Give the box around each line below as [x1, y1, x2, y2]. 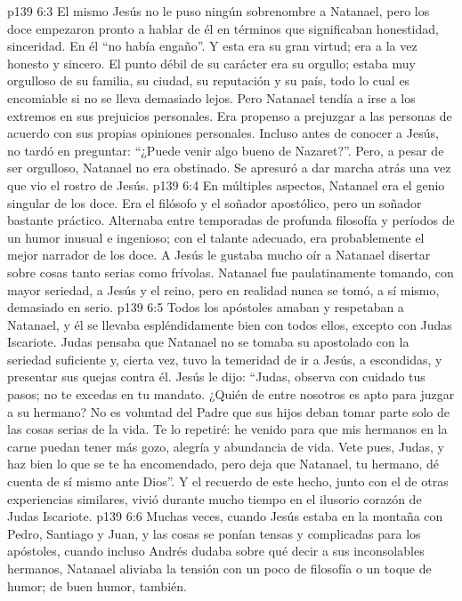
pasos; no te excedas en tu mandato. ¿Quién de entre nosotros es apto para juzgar [7, 385, 455, 404]
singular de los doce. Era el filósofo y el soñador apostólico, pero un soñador [7, 193, 422, 212]
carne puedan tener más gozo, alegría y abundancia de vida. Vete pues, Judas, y [7, 437, 444, 455]
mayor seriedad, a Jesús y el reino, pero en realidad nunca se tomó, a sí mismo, [7, 280, 440, 299]
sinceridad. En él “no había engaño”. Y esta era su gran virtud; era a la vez [7, 36, 417, 55]
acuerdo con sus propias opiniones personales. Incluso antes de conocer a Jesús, [7, 124, 439, 142]
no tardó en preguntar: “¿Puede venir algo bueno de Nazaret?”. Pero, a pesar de [7, 140, 444, 159]
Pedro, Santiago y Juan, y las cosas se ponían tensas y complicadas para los [7, 524, 421, 542]
